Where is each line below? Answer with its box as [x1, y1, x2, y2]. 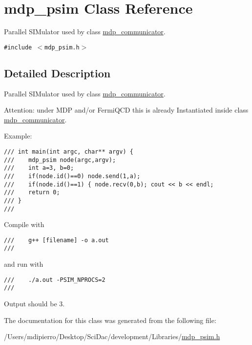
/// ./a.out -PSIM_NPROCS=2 [4, 276, 105, 283]
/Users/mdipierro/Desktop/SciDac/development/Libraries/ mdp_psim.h [4, 331, 220, 342]
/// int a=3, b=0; [4, 164, 74, 172]
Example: [4, 131, 32, 141]
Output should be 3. [4, 299, 65, 309]
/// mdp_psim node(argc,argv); [4, 156, 116, 163]
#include [4, 44, 32, 51]
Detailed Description [4, 65, 111, 80]
